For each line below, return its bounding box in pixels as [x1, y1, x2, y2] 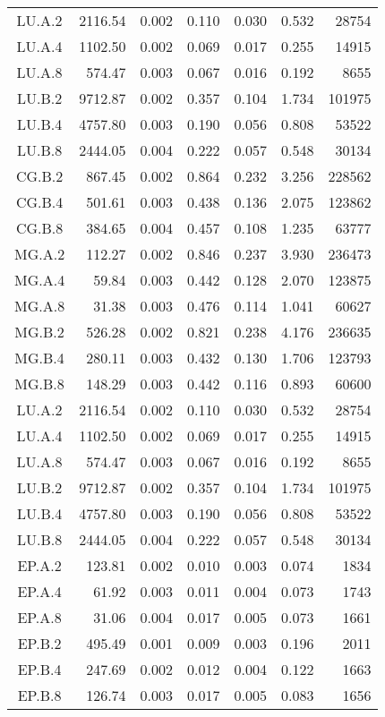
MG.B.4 [14, 347, 64, 368]
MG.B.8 [14, 373, 64, 394]
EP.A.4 [17, 581, 62, 602]
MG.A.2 [14, 243, 65, 264]
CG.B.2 [15, 166, 64, 186]
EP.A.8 [17, 607, 62, 627]
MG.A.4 [14, 269, 65, 290]
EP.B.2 [17, 633, 62, 653]
